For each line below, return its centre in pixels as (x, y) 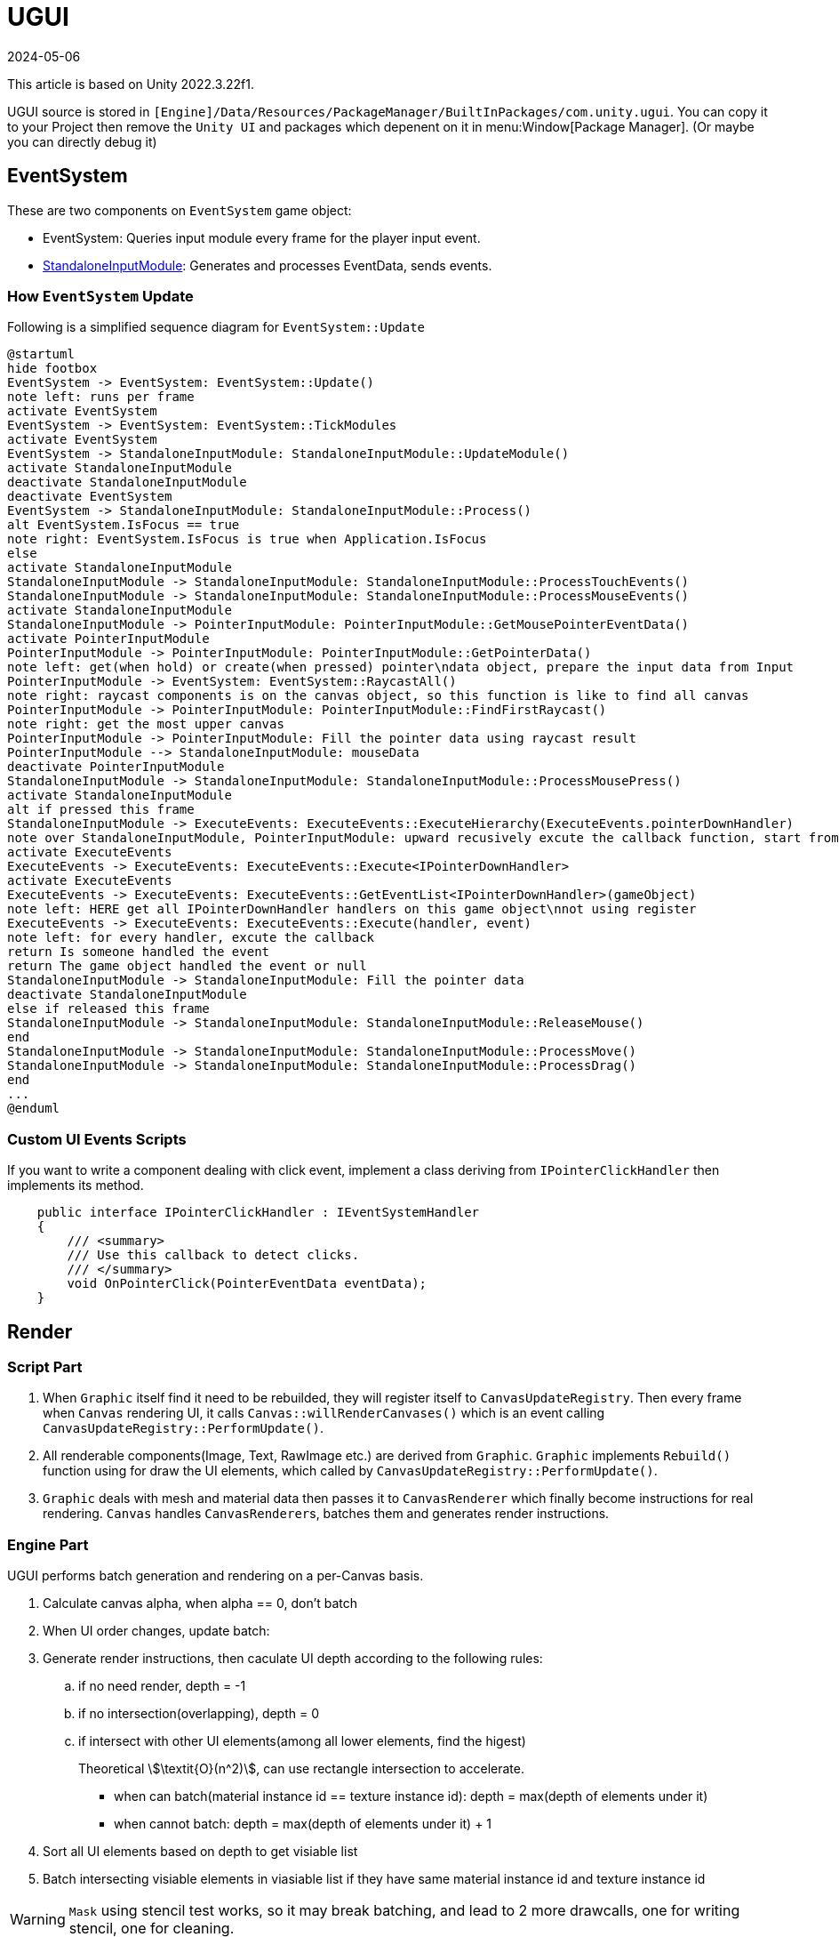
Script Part (45, 1366)
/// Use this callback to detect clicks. (213, 1255)
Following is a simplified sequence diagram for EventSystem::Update (216, 327)
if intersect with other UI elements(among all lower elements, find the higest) (302, 1741)
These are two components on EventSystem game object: (180, 210)
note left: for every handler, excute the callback (191, 938)
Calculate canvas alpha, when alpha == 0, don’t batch (200, 1603)
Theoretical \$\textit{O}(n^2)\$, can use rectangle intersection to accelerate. (301, 1769)
